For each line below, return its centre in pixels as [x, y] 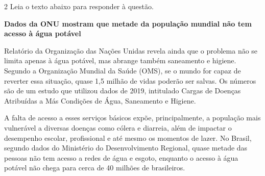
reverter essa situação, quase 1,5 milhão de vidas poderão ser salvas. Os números [130, 80]
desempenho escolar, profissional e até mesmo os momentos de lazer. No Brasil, [128, 137]
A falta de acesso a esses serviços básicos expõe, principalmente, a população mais [132, 118]
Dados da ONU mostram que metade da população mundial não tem [128, 23]
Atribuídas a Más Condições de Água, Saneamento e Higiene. [100, 100]
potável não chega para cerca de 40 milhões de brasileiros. [95, 168]
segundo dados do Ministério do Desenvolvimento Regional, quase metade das [126, 148]
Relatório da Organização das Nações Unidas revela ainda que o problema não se [131, 50]
